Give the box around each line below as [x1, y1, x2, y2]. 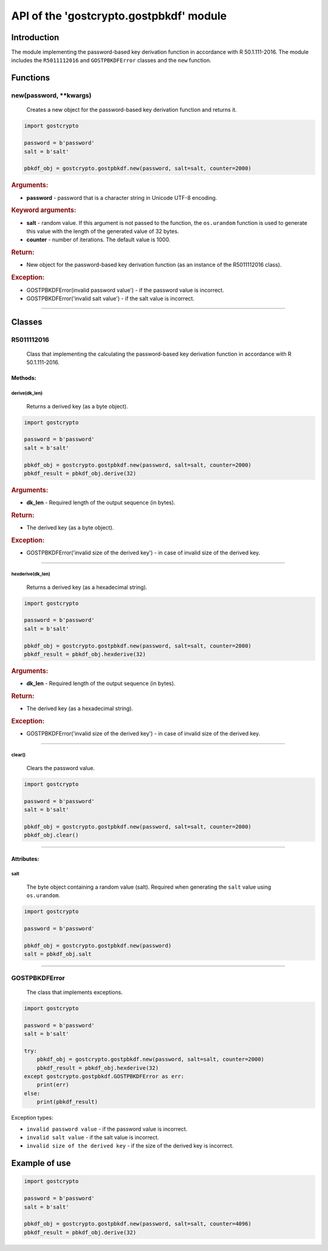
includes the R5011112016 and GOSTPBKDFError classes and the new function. [11, 57, 212, 64]
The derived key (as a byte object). [26, 524, 114, 531]
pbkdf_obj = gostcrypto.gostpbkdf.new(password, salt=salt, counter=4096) [24, 1221, 252, 1227]
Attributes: [11, 855, 39, 863]
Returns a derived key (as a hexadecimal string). [26, 584, 148, 591]
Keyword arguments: [11, 206, 77, 215]
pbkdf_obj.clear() [24, 832, 79, 839]
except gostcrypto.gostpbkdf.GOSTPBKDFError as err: [24, 1073, 185, 1080]
